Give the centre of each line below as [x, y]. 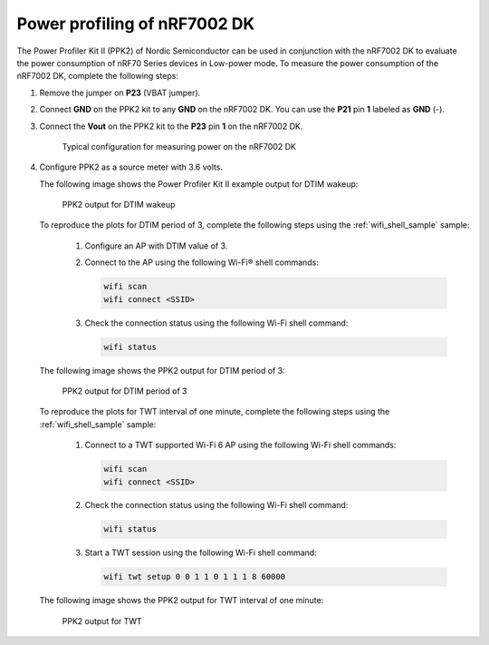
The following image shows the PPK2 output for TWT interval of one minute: [182, 601]
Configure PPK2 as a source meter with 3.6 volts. [131, 167]
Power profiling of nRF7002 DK [136, 24]
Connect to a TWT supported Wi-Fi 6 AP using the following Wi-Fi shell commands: [240, 445]
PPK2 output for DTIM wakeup [119, 205]
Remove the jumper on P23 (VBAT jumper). [120, 93]
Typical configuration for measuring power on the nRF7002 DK [179, 146]
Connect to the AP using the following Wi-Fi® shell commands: [201, 262]
